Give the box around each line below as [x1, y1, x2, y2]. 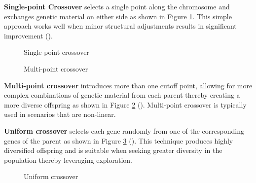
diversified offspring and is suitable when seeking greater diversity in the [4, 145, 222, 155]
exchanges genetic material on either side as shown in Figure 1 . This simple [4, 11, 232, 21]
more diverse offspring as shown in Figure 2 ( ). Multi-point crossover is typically [4, 99, 247, 110]
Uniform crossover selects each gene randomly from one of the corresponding [4, 125, 244, 136]
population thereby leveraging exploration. [4, 154, 132, 165]
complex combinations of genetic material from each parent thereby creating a [4, 90, 240, 100]
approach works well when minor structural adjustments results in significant [4, 21, 237, 31]
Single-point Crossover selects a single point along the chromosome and [4, 1, 230, 11]
